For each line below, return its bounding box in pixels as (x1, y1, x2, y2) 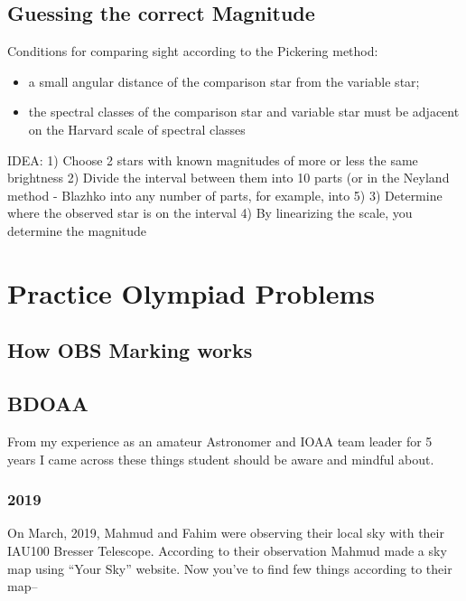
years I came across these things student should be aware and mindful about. (7, 449, 434, 468)
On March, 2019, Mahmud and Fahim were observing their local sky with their (7, 523, 444, 542)
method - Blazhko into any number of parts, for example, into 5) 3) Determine (7, 185, 443, 204)
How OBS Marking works (7, 336, 253, 364)
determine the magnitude (7, 221, 147, 239)
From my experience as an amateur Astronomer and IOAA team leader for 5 (7, 431, 433, 450)
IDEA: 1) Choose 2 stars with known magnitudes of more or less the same (7, 150, 418, 169)
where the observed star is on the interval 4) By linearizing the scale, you (7, 203, 413, 222)
